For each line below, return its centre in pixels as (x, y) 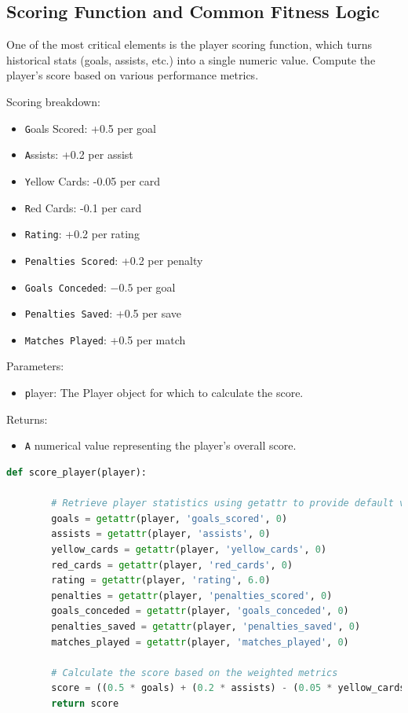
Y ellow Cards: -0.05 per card (93, 180)
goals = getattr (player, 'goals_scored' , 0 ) (169, 518)
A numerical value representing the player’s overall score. (160, 445)
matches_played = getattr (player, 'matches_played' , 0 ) (200, 642)
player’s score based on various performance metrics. (133, 75)
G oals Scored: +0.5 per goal (90, 128)
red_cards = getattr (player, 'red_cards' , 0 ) (172, 565)
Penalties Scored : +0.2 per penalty (114, 260)
